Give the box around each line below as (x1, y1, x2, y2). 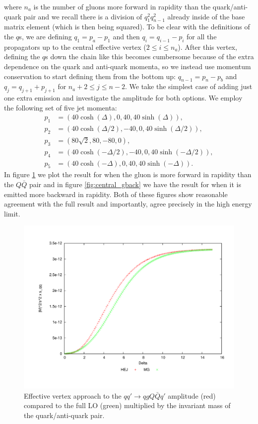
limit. (4, 208, 20, 218)
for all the (187, 31, 217, 41)
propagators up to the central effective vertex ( (4, 41, 146, 52)
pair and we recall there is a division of (23, 11, 142, 21)
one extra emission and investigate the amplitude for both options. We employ (4, 93, 243, 103)
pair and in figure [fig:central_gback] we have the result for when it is (29, 179, 241, 190)
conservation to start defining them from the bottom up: (4, 71, 176, 81)
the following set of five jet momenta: (4, 102, 117, 112)
